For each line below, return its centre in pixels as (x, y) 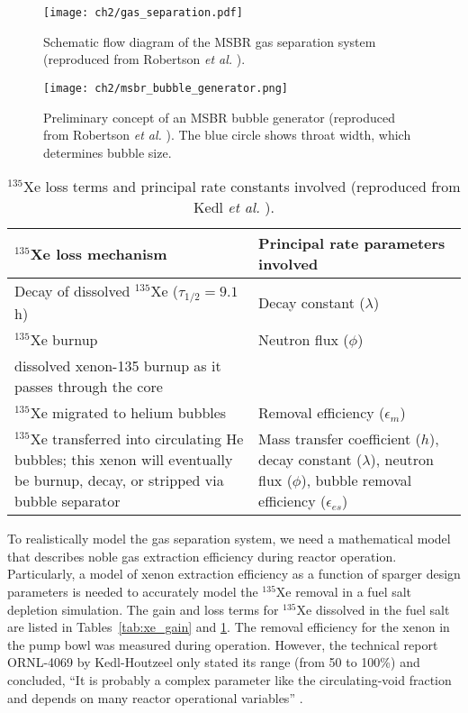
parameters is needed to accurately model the (133, 591)
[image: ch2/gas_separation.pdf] (143, 13)
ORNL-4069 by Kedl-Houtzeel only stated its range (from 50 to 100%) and (214, 662)
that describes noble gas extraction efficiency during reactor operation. (202, 556)
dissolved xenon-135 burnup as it (118, 366)
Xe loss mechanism (99, 253)
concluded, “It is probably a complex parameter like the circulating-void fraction (229, 679)
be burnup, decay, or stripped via (119, 480)
